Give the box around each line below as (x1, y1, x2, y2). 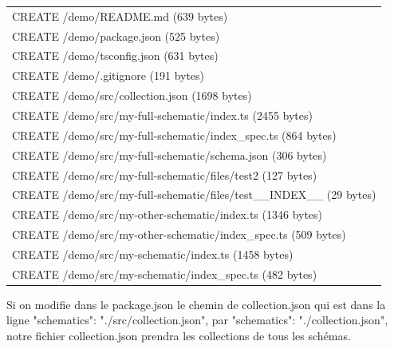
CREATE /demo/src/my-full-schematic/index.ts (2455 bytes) (12, 106, 313, 123)
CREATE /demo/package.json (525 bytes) (12, 27, 220, 44)
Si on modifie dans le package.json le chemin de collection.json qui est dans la (6, 295, 386, 312)
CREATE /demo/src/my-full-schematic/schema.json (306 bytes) (12, 146, 327, 163)
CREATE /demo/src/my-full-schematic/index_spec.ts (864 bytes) (12, 126, 337, 143)
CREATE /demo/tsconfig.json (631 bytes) (12, 47, 219, 64)
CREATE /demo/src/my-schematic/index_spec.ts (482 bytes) (12, 265, 317, 282)
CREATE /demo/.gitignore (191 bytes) (12, 67, 205, 84)
